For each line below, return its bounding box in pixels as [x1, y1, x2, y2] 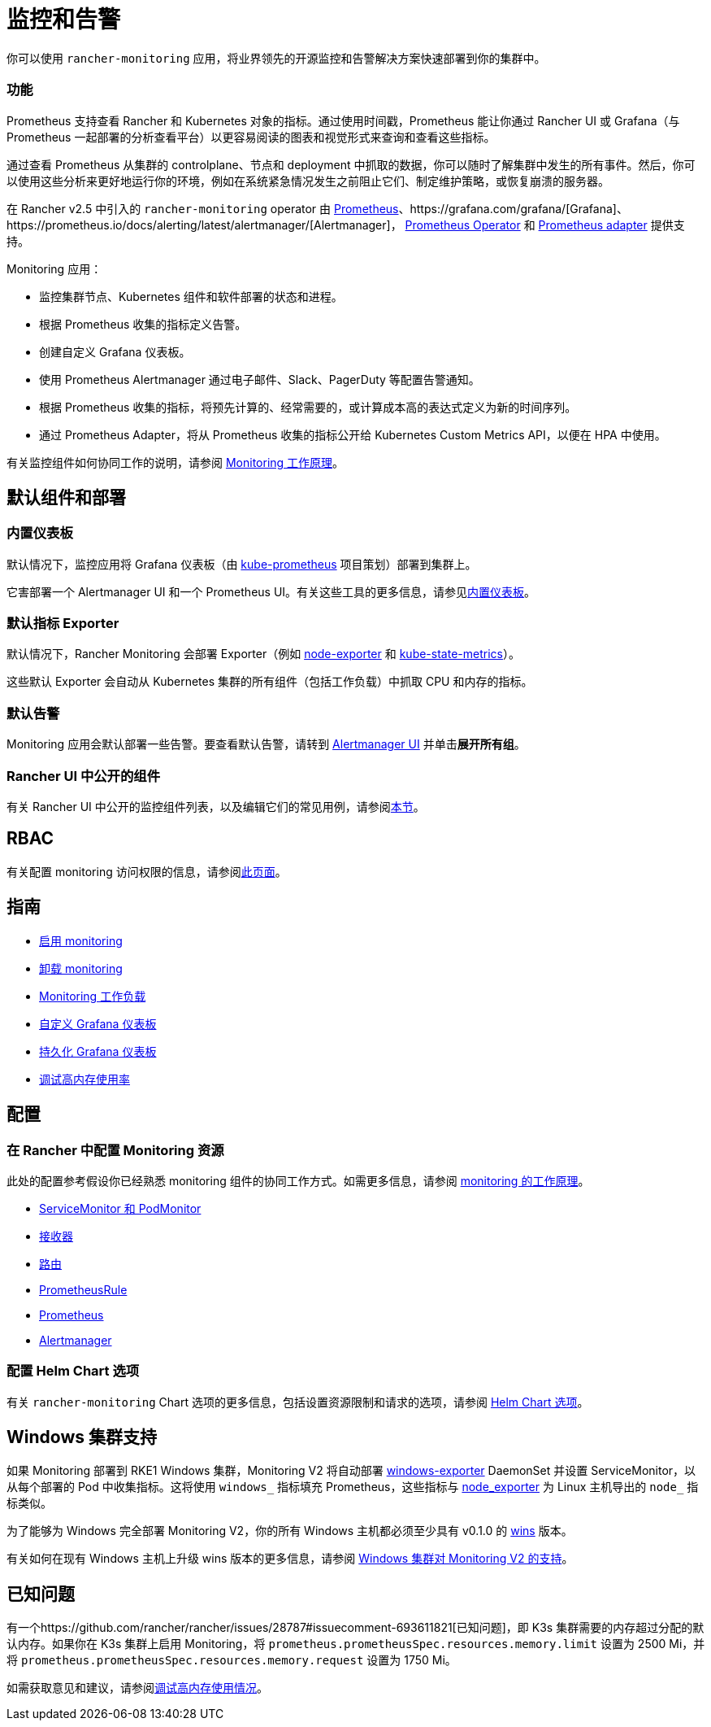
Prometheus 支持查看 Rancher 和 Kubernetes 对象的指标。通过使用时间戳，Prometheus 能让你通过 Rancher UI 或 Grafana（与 [7, 113, 680, 128]
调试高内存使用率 [39, 1071, 130, 1086]
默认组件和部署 [7, 486, 126, 508]
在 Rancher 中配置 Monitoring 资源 [7, 1141, 224, 1158]
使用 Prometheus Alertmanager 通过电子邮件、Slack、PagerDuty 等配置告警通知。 [39, 372, 480, 386]
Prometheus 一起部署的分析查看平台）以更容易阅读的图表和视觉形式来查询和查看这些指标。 [7, 129, 496, 144]
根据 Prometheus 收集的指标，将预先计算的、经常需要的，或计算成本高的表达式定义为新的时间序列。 [39, 399, 577, 414]
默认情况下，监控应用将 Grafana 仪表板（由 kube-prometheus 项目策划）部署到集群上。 [7, 556, 477, 571]
